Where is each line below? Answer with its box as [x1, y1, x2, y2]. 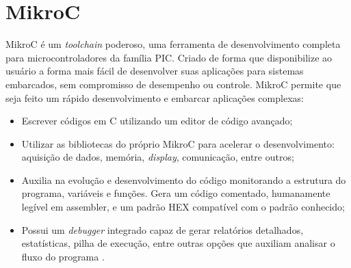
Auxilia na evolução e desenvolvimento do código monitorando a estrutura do [21, 172, 346, 187]
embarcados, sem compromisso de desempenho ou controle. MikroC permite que [5, 77, 341, 91]
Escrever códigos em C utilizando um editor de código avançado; [21, 113, 293, 128]
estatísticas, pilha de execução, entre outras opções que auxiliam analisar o [21, 236, 335, 250]
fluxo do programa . [21, 249, 105, 263]
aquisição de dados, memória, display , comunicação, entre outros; [21, 150, 294, 164]
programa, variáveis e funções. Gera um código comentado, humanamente [21, 186, 330, 200]
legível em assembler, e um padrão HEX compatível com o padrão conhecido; [21, 200, 345, 214]
